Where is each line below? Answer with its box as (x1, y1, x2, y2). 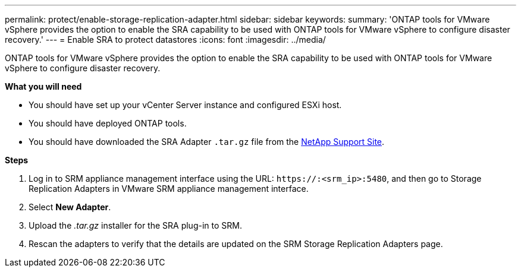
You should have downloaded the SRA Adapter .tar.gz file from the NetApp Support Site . (29, 137, 385, 147)
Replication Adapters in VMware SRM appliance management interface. (29, 184, 309, 194)
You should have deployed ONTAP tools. (29, 118, 187, 128)
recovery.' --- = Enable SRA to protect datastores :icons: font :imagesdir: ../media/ (5, 34, 326, 45)
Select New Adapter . (29, 202, 111, 212)
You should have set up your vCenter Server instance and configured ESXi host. (29, 100, 342, 110)
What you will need (5, 81, 82, 91)
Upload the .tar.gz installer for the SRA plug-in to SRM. (29, 220, 242, 230)
